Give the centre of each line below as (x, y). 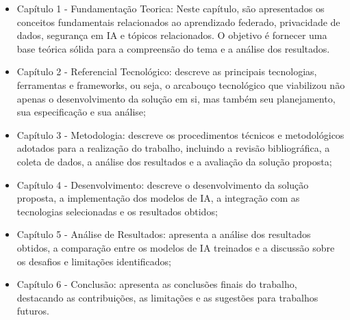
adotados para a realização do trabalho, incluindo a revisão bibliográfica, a (173, 148)
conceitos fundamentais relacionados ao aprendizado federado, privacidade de (178, 22)
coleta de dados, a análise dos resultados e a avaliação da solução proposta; (174, 161)
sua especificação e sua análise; (81, 112)
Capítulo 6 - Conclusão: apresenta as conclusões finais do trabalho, (157, 284)
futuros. (33, 311)
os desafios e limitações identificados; (94, 261)
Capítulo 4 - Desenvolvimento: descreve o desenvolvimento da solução (163, 184)
